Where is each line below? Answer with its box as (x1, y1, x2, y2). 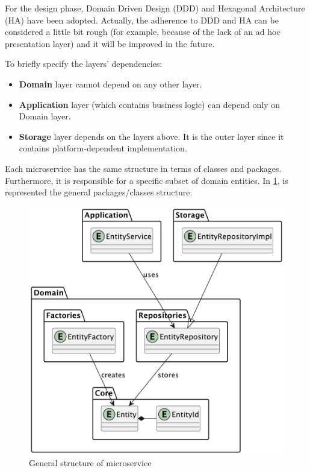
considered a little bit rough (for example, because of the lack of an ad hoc (5, 25, 281, 38)
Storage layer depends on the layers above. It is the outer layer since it (19, 130, 284, 142)
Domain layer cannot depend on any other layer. (19, 77, 202, 90)
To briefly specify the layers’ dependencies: (5, 57, 163, 70)
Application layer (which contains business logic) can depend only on (19, 98, 281, 110)
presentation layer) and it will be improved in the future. (5, 37, 215, 49)
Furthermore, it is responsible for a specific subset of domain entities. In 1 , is (5, 174, 288, 186)
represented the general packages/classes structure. (5, 186, 193, 198)
